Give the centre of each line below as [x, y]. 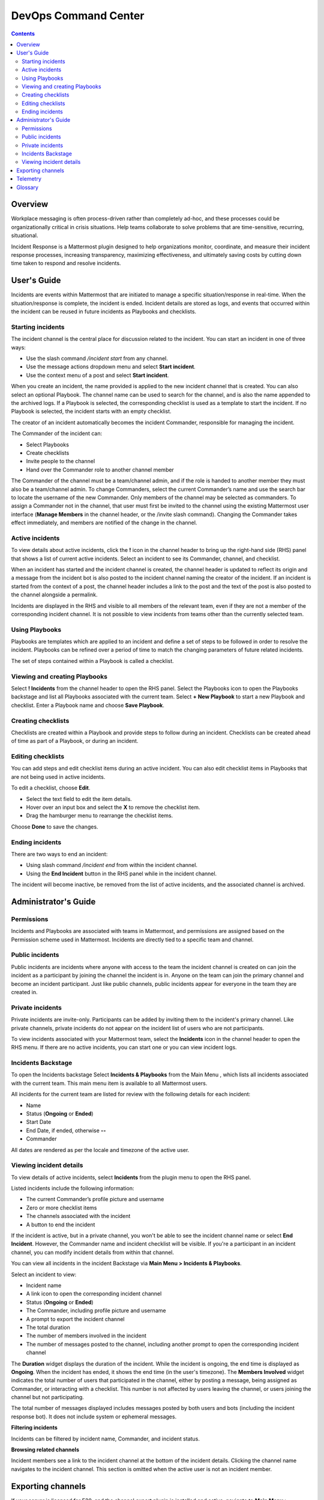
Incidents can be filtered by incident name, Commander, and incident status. [106, 1438]
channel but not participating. [47, 1397]
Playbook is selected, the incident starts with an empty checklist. [91, 412]
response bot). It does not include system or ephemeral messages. [94, 1417]
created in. [25, 992]
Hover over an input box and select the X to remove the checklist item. [113, 808]
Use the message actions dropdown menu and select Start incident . [111, 367]
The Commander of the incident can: [56, 433]
